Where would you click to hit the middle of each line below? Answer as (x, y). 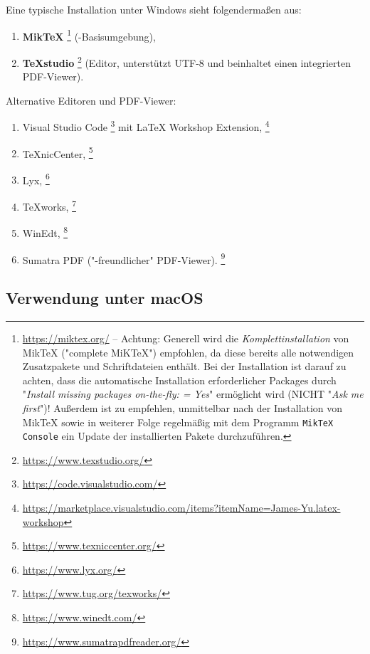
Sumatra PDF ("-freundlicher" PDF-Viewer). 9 (124, 258)
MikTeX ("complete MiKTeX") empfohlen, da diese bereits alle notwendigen (188, 352)
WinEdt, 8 (45, 232)
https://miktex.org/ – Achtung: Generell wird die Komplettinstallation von (186, 338)
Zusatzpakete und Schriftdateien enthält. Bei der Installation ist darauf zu (184, 366)
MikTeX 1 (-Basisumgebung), (89, 35)
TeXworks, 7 (49, 205)
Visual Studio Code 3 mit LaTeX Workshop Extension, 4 (146, 126)
